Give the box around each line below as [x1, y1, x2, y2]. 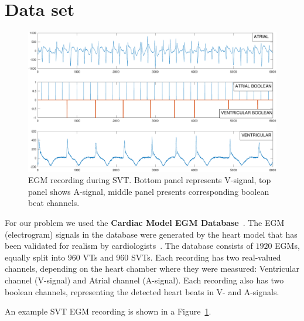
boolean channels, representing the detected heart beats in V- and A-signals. [5, 285, 279, 298]
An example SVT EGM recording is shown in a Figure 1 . [5, 305, 211, 317]
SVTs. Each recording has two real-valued [131, 251, 281, 263]
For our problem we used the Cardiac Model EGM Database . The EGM [5, 217, 285, 228]
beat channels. [28, 197, 80, 209]
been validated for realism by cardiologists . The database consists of [5, 239, 253, 252]
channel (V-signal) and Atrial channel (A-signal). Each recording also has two [5, 273, 284, 286]
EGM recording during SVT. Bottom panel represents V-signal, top [28, 174, 271, 186]
